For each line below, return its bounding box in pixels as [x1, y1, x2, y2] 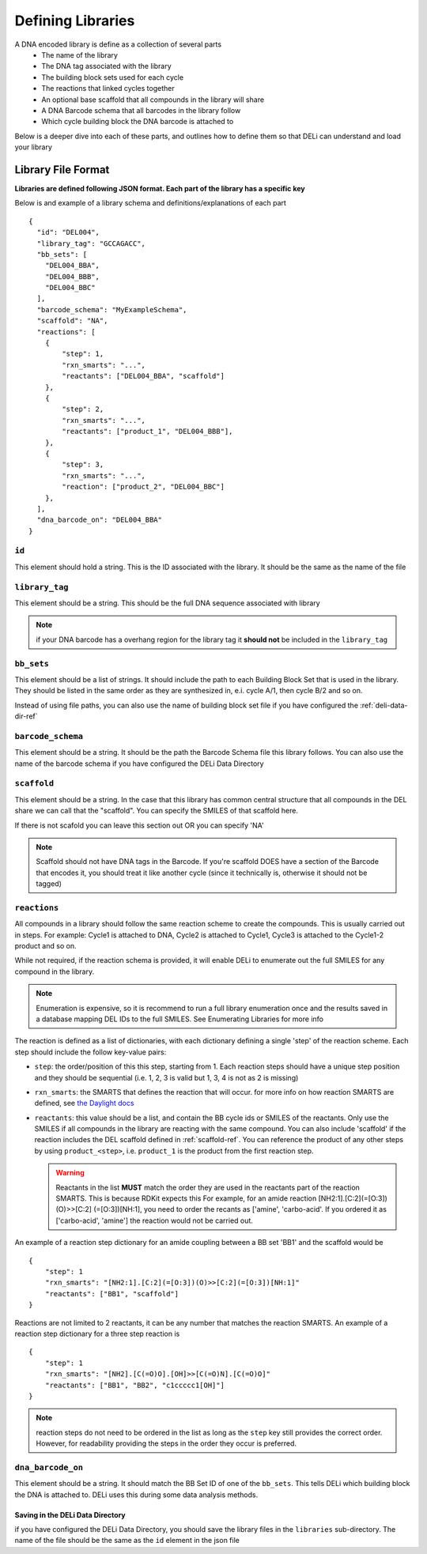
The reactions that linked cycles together [41, 84, 175, 93]
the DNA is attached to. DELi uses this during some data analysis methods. [14, 1490, 259, 1499]
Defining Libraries [14, 12, 135, 29]
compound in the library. [14, 967, 95, 976]
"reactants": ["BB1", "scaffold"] [44, 1289, 179, 1298]
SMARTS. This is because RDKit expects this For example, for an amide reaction [55, 1194, 317, 1203]
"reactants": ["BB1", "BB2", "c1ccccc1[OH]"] [44, 1380, 225, 1390]
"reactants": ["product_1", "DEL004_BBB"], [62, 427, 233, 436]
